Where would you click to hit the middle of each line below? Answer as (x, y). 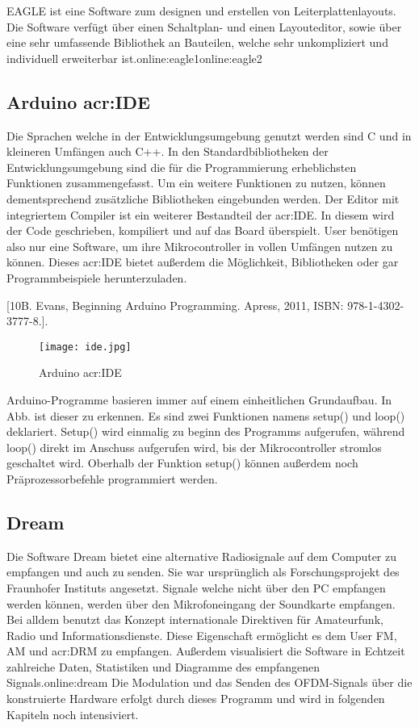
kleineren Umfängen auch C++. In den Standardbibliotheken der (168, 151)
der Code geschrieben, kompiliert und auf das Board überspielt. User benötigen (203, 230)
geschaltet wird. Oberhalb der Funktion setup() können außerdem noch (182, 463)
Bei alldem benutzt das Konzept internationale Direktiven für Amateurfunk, (195, 619)
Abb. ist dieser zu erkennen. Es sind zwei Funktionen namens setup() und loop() (206, 415)
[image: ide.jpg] (85, 347)
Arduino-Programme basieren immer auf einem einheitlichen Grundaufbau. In (199, 399)
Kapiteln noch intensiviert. (73, 714)
